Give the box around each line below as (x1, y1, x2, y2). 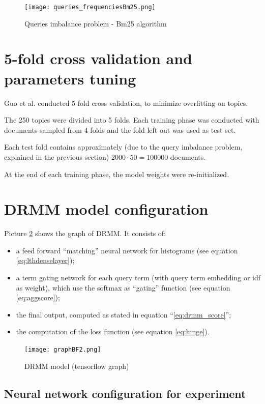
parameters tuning (4, 68, 136, 89)
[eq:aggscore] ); (16, 292, 60, 303)
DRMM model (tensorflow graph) (24, 360, 129, 371)
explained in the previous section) (4, 151, 109, 162)
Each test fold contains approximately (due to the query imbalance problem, (4, 141, 243, 152)
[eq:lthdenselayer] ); (16, 255, 75, 266)
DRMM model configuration (4, 198, 209, 219)
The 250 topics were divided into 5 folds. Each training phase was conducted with (4, 114, 259, 125)
